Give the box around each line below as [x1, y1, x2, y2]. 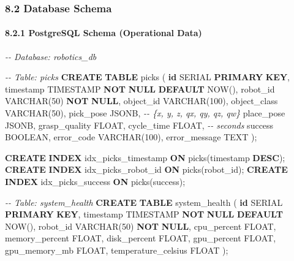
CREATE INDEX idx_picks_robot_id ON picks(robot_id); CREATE [5, 163, 288, 176]
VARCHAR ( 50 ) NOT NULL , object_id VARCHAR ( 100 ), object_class [5, 94, 278, 107]
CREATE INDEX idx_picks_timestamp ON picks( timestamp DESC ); [5, 151, 285, 164]
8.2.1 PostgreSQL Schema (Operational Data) [5, 26, 202, 39]
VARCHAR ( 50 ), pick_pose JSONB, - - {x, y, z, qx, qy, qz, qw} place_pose [5, 107, 285, 119]
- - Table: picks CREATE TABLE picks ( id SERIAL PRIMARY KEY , [5, 70, 290, 83]
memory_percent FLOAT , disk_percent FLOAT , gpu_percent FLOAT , [5, 232, 276, 244]
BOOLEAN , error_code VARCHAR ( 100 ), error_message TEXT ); [5, 130, 257, 143]
